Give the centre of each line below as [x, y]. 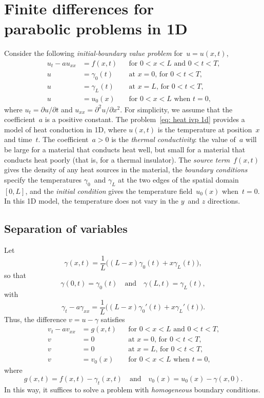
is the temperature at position [205, 129]
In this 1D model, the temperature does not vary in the [91, 201]
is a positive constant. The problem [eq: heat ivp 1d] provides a [145, 119]
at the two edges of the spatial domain [178, 179]
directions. [224, 201]
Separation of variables [66, 228]
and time [18, 139]
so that [15, 275]
